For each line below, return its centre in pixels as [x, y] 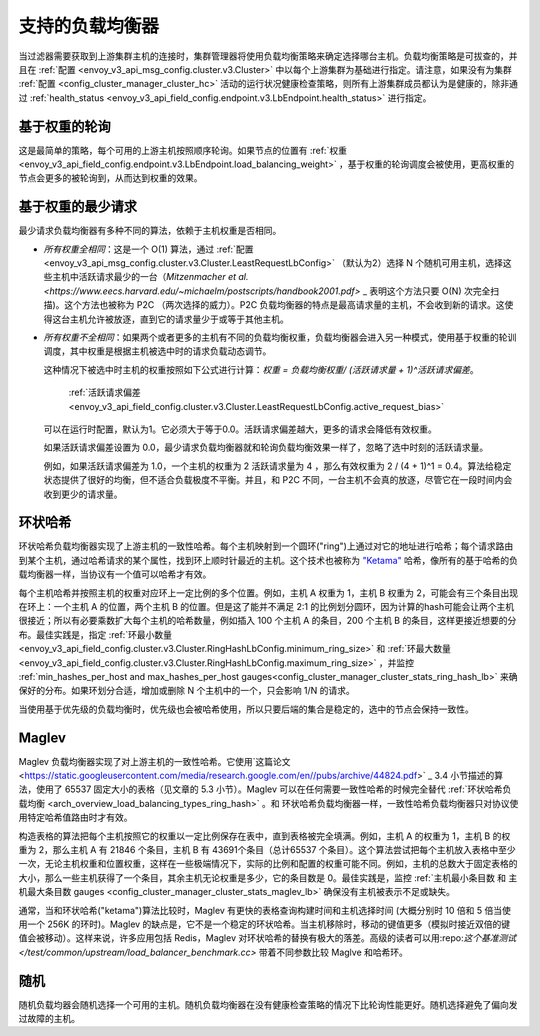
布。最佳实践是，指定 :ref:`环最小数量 [95, 634]
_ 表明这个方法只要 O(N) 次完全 [426, 291]
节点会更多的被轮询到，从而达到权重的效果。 [110, 178]
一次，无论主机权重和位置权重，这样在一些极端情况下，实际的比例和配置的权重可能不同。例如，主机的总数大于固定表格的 [268, 864]
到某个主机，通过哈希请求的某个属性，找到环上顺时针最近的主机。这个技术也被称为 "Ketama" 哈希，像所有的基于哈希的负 [268, 560]
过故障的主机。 [49, 1019]
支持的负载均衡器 [89, 26]
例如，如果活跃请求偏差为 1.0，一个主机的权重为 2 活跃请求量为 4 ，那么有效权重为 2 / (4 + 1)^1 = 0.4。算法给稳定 [277, 466]
